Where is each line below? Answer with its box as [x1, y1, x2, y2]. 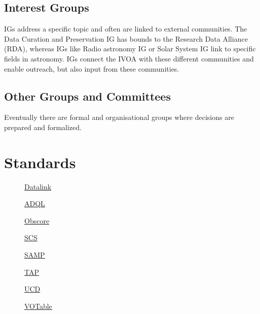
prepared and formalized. [4, 121, 82, 132]
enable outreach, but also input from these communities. [4, 63, 179, 74]
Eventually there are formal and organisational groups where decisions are [4, 112, 234, 122]
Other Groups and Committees [4, 88, 171, 104]
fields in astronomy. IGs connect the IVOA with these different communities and [4, 53, 254, 64]
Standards [4, 151, 76, 172]
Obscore [24, 215, 50, 226]
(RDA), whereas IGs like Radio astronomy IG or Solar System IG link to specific [4, 43, 256, 54]
